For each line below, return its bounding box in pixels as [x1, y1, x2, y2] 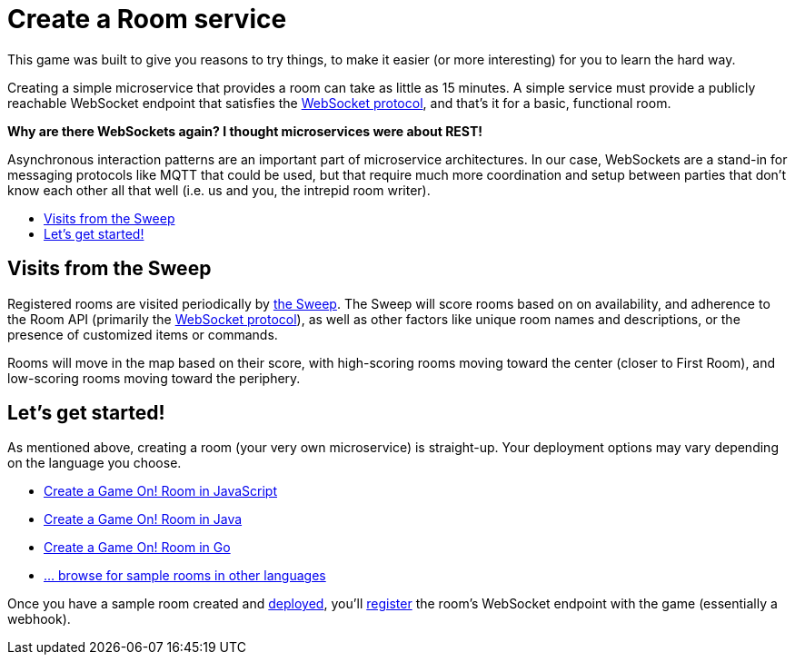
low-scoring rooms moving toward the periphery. [7, 370, 301, 386]
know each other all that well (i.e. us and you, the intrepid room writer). [7, 182, 431, 198]
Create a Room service [7, 4, 287, 35]
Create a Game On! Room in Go [44, 539, 231, 556]
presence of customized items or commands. [7, 326, 278, 342]
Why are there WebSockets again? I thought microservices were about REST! [7, 123, 482, 139]
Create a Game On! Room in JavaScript [44, 483, 278, 499]
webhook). [7, 611, 71, 627]
